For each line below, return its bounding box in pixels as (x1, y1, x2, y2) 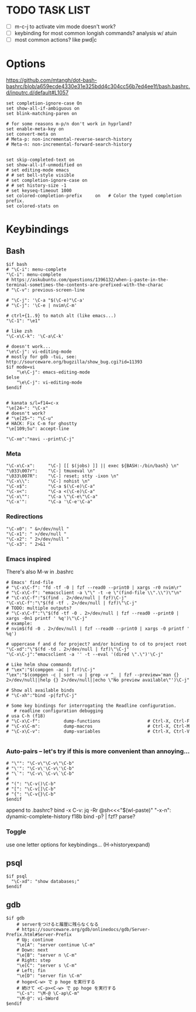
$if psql (6, 873, 27, 879)
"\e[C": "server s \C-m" (16, 963, 77, 969)
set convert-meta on (6, 131, 57, 137)
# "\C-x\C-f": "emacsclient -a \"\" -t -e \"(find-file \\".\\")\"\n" (6, 589, 182, 596)
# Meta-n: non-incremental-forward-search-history (6, 141, 132, 147)
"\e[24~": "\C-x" (6, 406, 49, 411)
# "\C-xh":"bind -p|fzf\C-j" (6, 692, 77, 699)
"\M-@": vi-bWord (16, 996, 59, 1001)
